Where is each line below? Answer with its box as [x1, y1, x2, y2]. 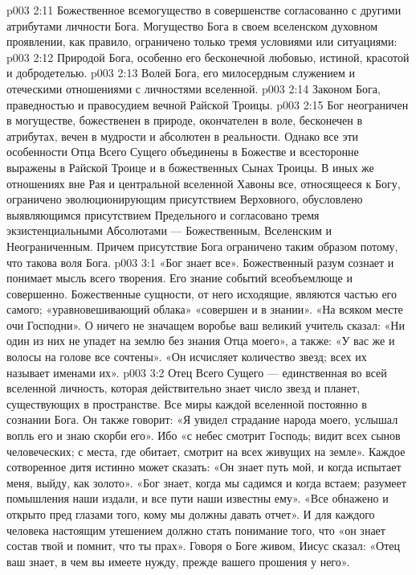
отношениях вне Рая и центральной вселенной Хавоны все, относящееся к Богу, [6, 175, 401, 191]
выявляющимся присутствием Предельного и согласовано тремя [6, 206, 320, 223]
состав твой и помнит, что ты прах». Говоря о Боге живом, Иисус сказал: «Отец [6, 537, 401, 554]
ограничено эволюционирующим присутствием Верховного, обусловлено [6, 191, 363, 207]
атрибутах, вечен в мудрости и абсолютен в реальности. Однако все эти [6, 127, 359, 144]
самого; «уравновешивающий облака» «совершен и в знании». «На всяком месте [6, 301, 403, 318]
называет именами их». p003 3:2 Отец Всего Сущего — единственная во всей [6, 363, 387, 380]
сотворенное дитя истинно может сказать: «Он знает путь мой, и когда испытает [6, 458, 402, 475]
